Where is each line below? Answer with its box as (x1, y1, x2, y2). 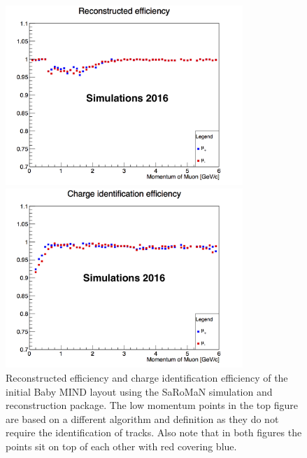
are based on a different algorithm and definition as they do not (6, 411, 279, 426)
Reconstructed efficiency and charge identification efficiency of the (6, 370, 288, 384)
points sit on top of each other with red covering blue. (6, 438, 237, 453)
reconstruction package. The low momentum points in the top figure (6, 398, 298, 412)
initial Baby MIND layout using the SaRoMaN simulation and (6, 384, 273, 398)
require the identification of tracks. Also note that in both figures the (6, 425, 302, 440)
